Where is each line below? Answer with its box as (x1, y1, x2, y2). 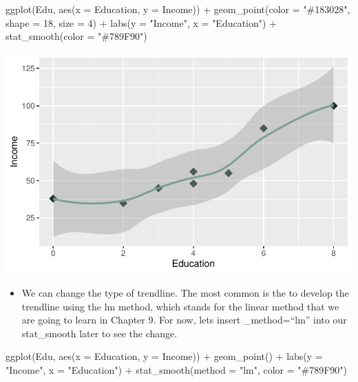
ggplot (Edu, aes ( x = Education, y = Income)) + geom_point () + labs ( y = (6, 349, 323, 363)
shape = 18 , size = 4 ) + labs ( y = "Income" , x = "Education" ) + (6, 15, 277, 30)
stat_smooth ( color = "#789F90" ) (6, 29, 147, 43)
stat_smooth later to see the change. (21, 326, 178, 340)
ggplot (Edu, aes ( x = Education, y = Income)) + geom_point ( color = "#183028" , (6, 2, 350, 16)
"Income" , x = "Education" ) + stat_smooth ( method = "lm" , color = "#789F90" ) (6, 363, 348, 377)
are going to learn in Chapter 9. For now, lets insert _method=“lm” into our (21, 312, 347, 327)
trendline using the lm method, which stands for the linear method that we (21, 299, 339, 313)
